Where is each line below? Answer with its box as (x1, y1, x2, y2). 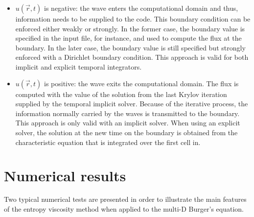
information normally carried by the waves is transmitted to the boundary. (15, 108, 240, 118)
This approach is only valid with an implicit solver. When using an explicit (15, 118, 240, 128)
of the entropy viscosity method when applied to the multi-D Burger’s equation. (4, 203, 244, 214)
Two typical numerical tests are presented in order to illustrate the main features (4, 194, 247, 204)
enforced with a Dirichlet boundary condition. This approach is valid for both (15, 52, 249, 62)
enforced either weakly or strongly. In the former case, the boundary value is (15, 23, 245, 33)
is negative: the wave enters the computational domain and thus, (44, 3, 238, 13)
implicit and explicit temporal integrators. (15, 61, 142, 72)
